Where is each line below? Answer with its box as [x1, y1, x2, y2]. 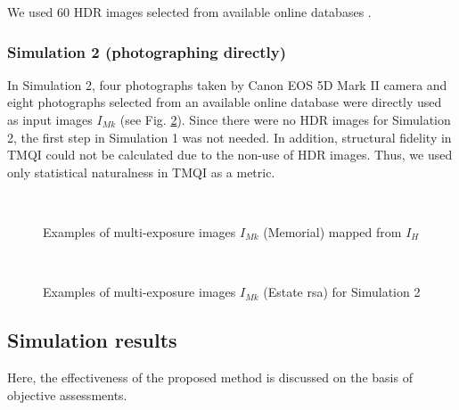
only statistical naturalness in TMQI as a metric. [7, 162, 275, 181]
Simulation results [7, 326, 177, 354]
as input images [7, 111, 93, 128]
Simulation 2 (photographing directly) [7, 40, 287, 62]
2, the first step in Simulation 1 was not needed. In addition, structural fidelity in [7, 127, 452, 146]
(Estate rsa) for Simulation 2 [263, 283, 421, 301]
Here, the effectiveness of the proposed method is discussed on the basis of [7, 367, 413, 386]
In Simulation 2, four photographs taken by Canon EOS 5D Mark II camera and [7, 75, 447, 94]
